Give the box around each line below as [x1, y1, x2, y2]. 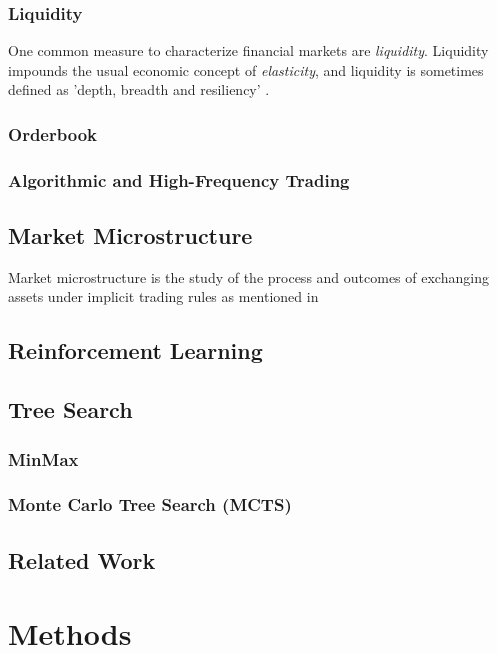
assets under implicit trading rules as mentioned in [8, 286, 319, 307]
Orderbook [8, 121, 97, 146]
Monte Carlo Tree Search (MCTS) [8, 492, 292, 517]
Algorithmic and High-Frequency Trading [8, 167, 350, 192]
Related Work [8, 544, 156, 575]
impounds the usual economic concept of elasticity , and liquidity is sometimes [8, 59, 484, 80]
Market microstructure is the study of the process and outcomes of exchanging [8, 266, 489, 287]
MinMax [8, 446, 79, 471]
